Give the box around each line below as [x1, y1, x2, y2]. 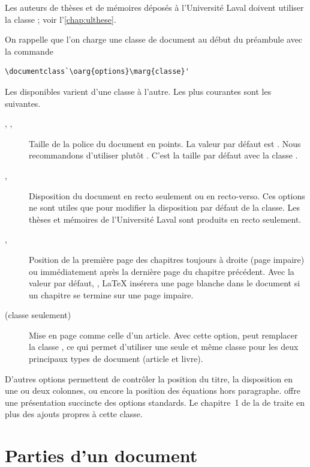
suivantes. [5, 97, 41, 109]
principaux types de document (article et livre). [29, 352, 203, 365]
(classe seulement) [5, 309, 71, 321]
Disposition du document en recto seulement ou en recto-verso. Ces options [29, 189, 305, 202]
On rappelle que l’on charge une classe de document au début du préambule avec [5, 33, 303, 46]
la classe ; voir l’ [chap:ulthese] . [5, 13, 116, 25]
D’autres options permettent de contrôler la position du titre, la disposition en [5, 372, 293, 385]
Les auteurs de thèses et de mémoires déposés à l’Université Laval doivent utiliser [5, 1, 304, 13]
